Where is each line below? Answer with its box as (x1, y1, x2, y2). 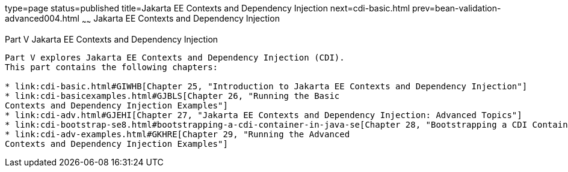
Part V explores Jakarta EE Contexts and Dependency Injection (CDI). (5, 52, 345, 62)
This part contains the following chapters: (5, 62, 218, 72)
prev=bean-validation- (412, 3, 501, 13)
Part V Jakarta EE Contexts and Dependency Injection (5, 34, 218, 44)
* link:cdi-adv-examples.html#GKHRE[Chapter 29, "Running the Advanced (5, 129, 350, 139)
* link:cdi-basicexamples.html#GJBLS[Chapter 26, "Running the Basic (5, 90, 340, 101)
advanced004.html (5, 13, 79, 23)
